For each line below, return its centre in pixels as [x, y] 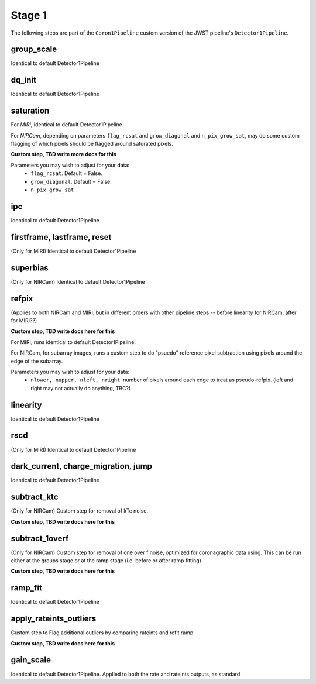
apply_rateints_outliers [54, 619]
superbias [30, 268]
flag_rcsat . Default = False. [66, 173]
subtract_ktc [35, 497]
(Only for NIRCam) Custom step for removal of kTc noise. [80, 511]
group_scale [34, 49]
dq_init [23, 80]
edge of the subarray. [37, 361]
